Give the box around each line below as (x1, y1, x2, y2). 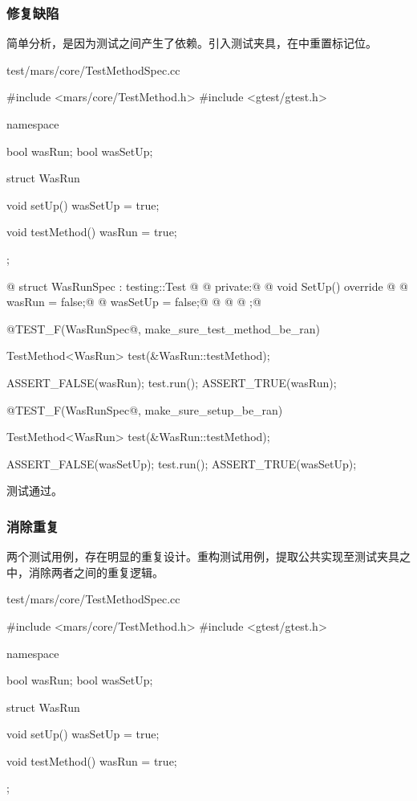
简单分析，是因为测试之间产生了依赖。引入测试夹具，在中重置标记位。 (6, 35, 377, 51)
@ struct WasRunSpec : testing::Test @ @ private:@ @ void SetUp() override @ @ (6, 277, 408, 294)
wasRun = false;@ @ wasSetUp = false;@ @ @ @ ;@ (6, 293, 261, 310)
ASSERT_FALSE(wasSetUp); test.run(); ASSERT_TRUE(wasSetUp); (6, 455, 357, 472)
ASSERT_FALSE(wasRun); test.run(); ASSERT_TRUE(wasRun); (6, 374, 337, 390)
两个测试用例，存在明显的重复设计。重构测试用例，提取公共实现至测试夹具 (6, 548, 399, 565)
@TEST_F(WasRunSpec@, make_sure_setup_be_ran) (6, 401, 283, 418)
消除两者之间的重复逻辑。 (28, 563, 164, 580)
